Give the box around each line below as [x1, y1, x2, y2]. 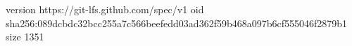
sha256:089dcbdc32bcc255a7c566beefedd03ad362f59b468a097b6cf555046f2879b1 [6, 15, 348, 30]
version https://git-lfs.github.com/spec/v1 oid [6, 2, 204, 16]
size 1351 [6, 29, 44, 44]
